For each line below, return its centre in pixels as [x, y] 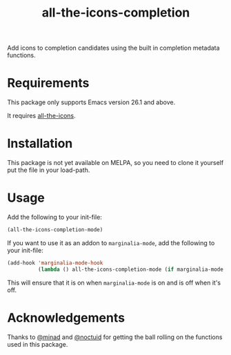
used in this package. [38, 344]
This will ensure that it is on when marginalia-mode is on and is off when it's [114, 282]
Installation [40, 144]
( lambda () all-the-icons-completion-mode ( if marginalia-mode [131, 269]
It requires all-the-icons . [41, 116]
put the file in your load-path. [49, 170]
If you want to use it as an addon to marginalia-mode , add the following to [111, 242]
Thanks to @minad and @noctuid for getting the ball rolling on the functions [115, 337]
